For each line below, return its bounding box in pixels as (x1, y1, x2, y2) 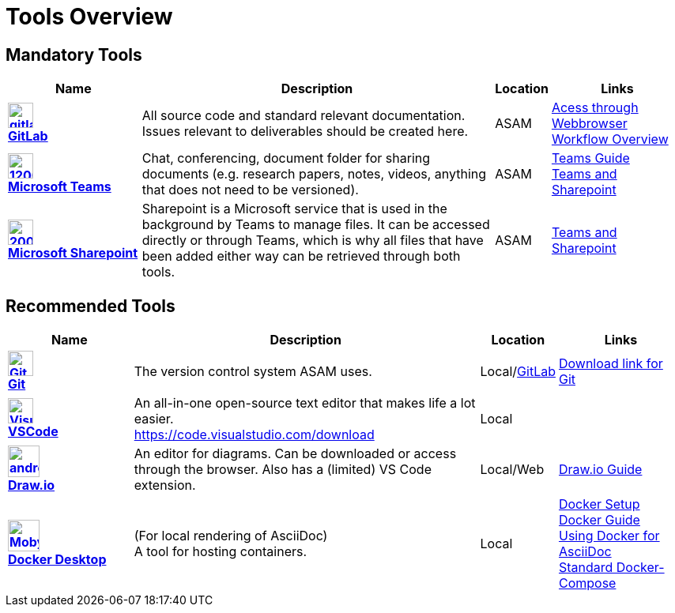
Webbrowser (551, 115, 628, 132)
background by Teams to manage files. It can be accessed (141, 216, 490, 233)
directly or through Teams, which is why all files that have (141, 232, 484, 249)
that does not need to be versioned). (141, 182, 359, 198)
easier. (134, 411, 174, 427)
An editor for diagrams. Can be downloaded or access (134, 446, 457, 462)
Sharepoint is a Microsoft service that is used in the (141, 201, 447, 217)
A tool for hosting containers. (134, 543, 307, 560)
